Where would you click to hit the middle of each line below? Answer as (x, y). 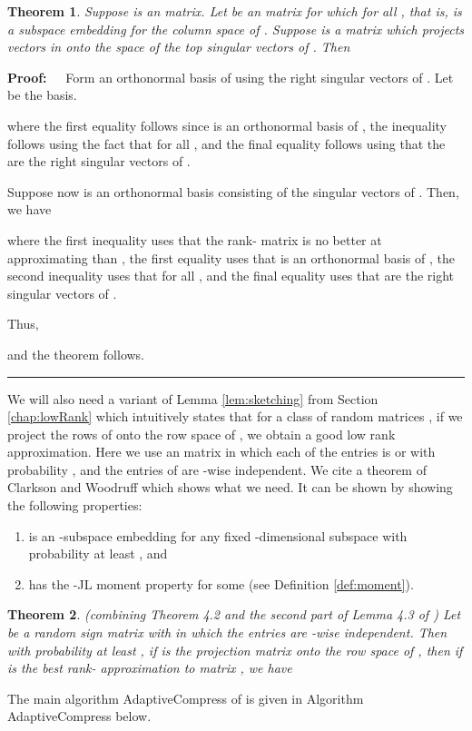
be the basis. (42, 95)
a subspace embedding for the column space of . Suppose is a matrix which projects (236, 29)
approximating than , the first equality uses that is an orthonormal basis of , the (231, 257)
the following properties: (75, 505)
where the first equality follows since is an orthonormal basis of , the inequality (227, 125)
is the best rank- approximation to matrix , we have (150, 668)
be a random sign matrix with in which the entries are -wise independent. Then (227, 632)
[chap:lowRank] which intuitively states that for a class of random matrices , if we (235, 416)
